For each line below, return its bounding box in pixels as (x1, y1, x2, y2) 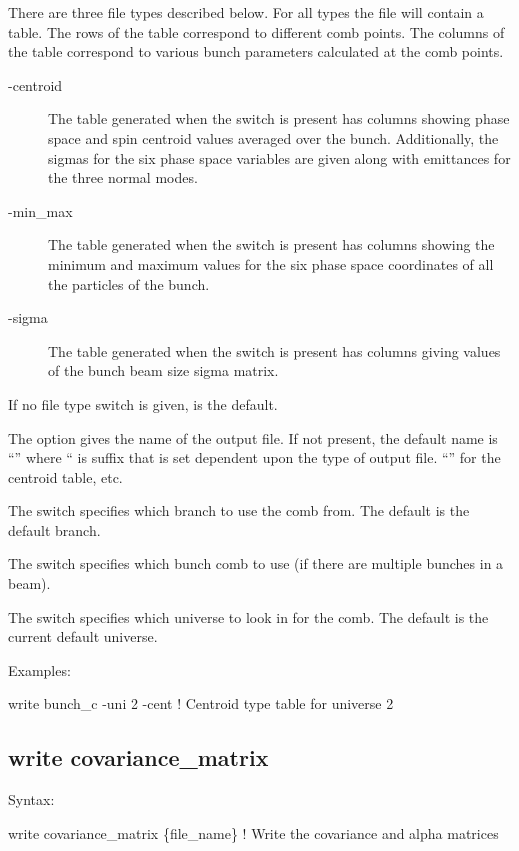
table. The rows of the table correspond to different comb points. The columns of (8, 21, 505, 42)
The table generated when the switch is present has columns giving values (48, 340, 501, 361)
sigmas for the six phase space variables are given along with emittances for (48, 147, 511, 168)
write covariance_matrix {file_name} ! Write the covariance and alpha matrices (8, 822, 499, 843)
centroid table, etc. (8, 466, 123, 487)
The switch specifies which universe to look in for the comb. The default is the (8, 606, 489, 627)
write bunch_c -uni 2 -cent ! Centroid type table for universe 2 (8, 693, 394, 714)
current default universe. (8, 626, 158, 647)
